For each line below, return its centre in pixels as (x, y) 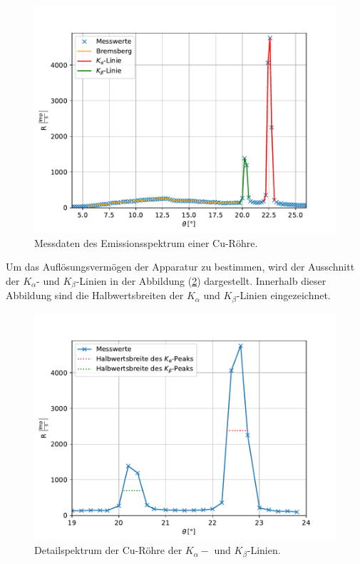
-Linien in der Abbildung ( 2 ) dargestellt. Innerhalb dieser (201, 280)
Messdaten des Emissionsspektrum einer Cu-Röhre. (146, 242)
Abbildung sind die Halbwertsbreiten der (95, 295)
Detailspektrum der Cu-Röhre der (108, 550)
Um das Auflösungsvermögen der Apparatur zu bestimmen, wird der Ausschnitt (180, 267)
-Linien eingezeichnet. (283, 295)
